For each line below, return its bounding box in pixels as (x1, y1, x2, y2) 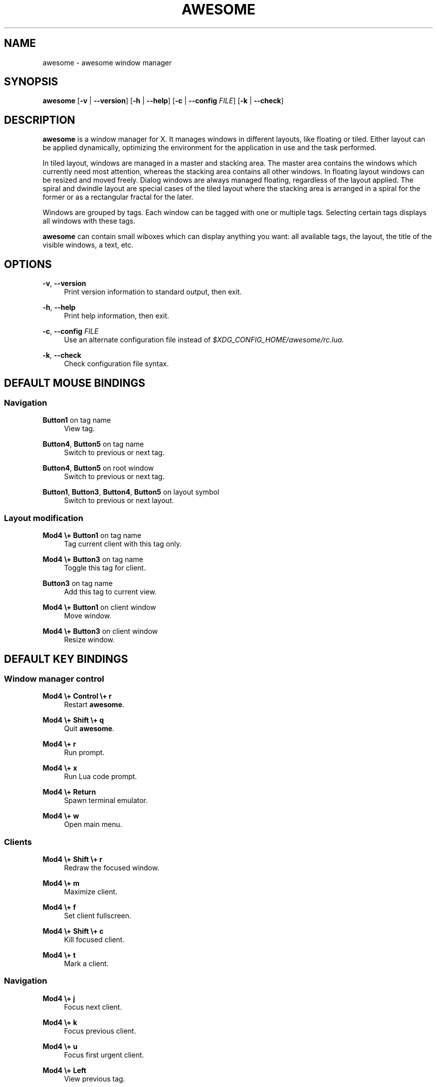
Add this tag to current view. (64, 587, 157, 596)
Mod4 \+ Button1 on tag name (42, 531, 142, 540)
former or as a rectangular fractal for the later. (42, 193, 194, 202)
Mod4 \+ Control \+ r (42, 692, 112, 701)
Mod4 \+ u (42, 1042, 78, 1051)
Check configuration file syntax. (64, 359, 169, 368)
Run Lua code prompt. (64, 772, 137, 781)
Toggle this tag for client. (64, 563, 146, 572)
